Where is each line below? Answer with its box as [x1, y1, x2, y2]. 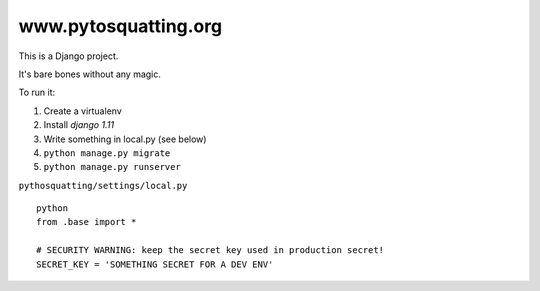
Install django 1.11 [43, 119, 115, 131]
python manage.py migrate [43, 147, 171, 159]
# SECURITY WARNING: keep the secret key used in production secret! [36, 245, 385, 256]
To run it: [18, 86, 56, 99]
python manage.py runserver [43, 161, 182, 173]
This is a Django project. [18, 50, 119, 62]
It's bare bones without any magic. [18, 68, 162, 80]
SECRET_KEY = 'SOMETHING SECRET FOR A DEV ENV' [36, 258, 274, 270]
